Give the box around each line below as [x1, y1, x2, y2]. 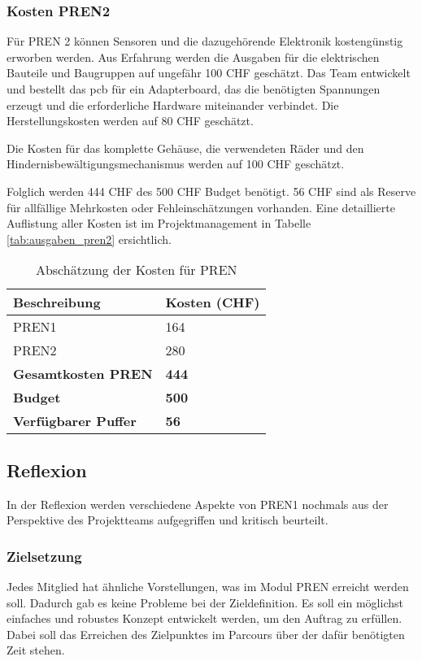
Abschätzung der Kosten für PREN [35, 260, 237, 280]
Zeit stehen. [7, 641, 65, 659]
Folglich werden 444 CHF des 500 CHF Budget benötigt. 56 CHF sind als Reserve [7, 182, 416, 199]
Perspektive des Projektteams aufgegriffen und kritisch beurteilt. [7, 511, 328, 528]
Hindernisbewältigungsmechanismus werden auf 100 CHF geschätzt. [7, 155, 345, 172]
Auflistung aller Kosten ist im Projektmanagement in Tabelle [7, 215, 311, 232]
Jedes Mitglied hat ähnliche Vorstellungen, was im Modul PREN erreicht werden [7, 577, 409, 594]
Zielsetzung [7, 546, 82, 566]
